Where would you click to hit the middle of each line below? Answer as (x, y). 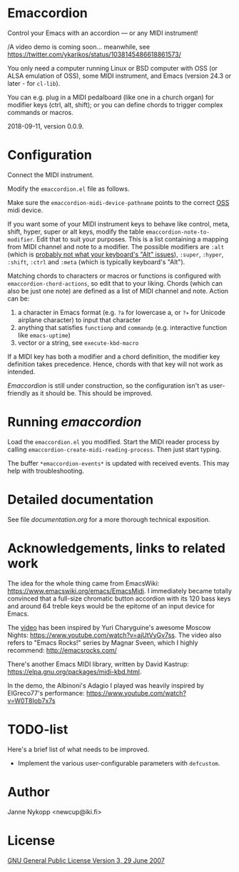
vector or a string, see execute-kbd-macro (78, 342)
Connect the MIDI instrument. (51, 175)
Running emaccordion (75, 422)
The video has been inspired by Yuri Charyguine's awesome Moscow (109, 627)
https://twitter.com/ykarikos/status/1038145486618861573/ (95, 54)
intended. (21, 371)
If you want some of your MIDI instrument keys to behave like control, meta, (118, 224)
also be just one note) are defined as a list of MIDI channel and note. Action (118, 291)
